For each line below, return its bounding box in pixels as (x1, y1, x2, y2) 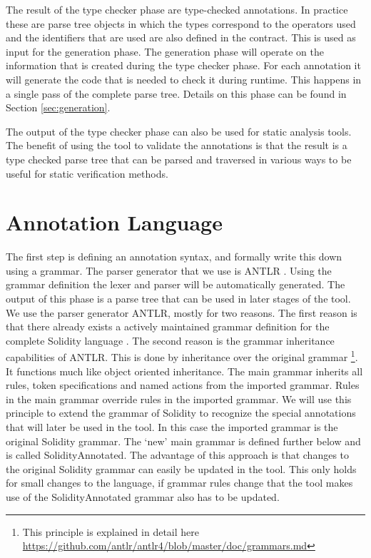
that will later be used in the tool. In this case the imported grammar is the (6, 420, 338, 435)
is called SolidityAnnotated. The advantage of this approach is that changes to (6, 447, 350, 462)
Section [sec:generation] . (6, 100, 111, 115)
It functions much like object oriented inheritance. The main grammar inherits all (6, 363, 363, 378)
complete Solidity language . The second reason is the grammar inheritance (6, 333, 335, 348)
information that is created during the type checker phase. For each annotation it (6, 58, 361, 73)
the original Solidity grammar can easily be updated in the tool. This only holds (6, 461, 357, 476)
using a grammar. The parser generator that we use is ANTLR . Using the (6, 263, 332, 278)
